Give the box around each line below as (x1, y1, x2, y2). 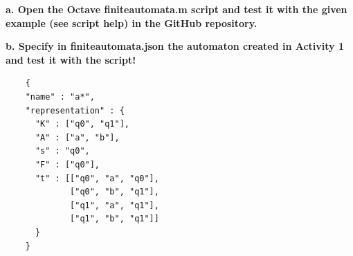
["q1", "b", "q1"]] (70, 214, 159, 224)
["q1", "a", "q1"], (70, 200, 159, 210)
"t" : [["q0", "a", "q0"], (35, 173, 159, 183)
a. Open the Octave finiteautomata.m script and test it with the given (6, 2, 347, 16)
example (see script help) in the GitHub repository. (6, 15, 257, 30)
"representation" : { (25, 105, 125, 116)
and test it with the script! (6, 52, 136, 66)
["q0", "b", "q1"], (70, 187, 159, 197)
